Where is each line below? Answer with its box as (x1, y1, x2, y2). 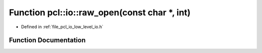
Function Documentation (9, 36, 86, 44)
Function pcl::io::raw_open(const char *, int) (9, 7, 191, 18)
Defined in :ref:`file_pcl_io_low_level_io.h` (21, 24, 104, 30)
